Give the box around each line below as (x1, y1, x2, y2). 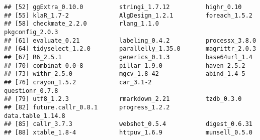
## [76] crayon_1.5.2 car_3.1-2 (4, 78, 152, 86)
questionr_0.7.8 (4, 87, 58, 94)
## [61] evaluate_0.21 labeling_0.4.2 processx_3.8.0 (4, 37, 256, 44)
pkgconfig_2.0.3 (4, 28, 58, 36)
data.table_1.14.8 (4, 112, 65, 119)
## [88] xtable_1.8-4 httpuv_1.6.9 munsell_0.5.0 (4, 128, 252, 136)
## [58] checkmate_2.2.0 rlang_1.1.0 (4, 20, 159, 28)
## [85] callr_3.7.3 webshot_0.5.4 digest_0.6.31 (4, 120, 252, 128)
